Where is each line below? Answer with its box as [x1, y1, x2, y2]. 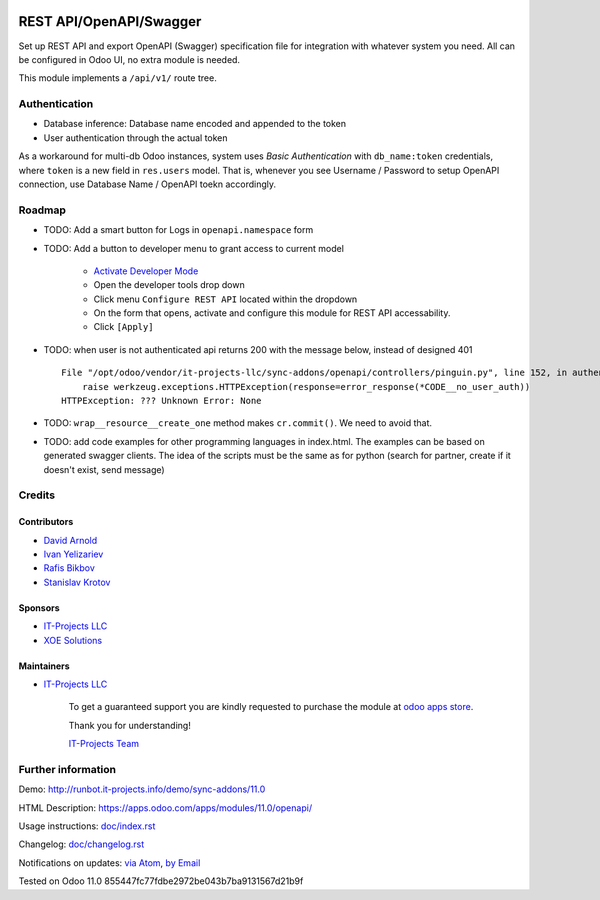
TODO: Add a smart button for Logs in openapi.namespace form [43, 224, 314, 236]
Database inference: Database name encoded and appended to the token [43, 118, 347, 130]
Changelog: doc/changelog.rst [18, 838, 145, 850]
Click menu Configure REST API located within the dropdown [93, 293, 358, 305]
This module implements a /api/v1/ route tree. [18, 72, 217, 84]
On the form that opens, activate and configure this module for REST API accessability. [93, 307, 451, 319]
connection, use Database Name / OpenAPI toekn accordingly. [18, 178, 277, 190]
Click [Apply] [93, 321, 154, 333]
